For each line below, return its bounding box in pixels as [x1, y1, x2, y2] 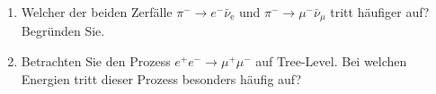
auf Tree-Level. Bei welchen [255, 52, 407, 71]
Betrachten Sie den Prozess [21, 52, 171, 71]
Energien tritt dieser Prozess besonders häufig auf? [21, 69, 302, 88]
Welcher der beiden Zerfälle [21, 3, 173, 21]
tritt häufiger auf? [330, 3, 430, 21]
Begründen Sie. [21, 21, 105, 40]
